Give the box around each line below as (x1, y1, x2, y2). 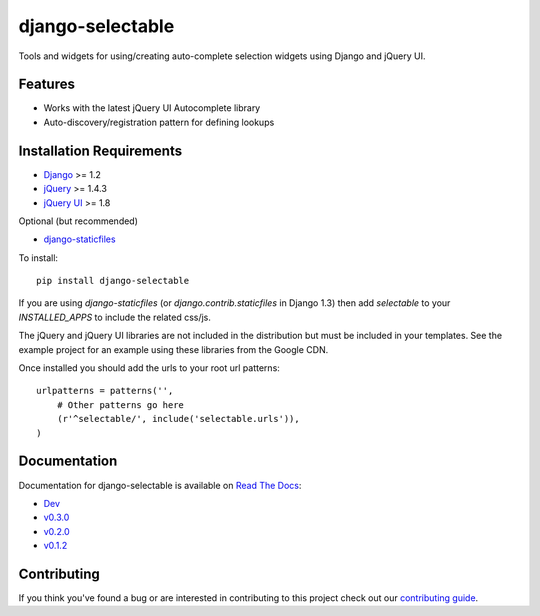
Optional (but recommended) (18, 215, 139, 227)
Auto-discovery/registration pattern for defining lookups (43, 116, 275, 128)
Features (18, 76, 75, 93)
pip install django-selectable (36, 275, 190, 287)
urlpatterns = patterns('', (36, 385, 174, 397)
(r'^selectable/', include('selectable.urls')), (56, 413, 300, 425)
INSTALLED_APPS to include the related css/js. (18, 311, 212, 323)
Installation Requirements (18, 142, 183, 159)
